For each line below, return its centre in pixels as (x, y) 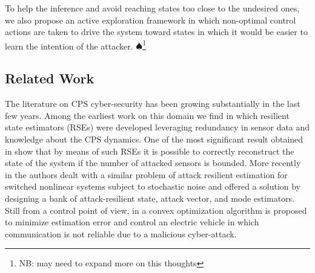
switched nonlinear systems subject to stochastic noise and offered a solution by (153, 186)
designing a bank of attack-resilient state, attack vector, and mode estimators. (150, 198)
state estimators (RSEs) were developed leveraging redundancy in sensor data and (157, 127)
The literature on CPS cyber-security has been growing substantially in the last (153, 104)
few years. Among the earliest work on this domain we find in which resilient (147, 115)
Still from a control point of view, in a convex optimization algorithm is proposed (156, 210)
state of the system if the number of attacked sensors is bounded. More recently (153, 163)
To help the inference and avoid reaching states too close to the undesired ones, (152, 8)
